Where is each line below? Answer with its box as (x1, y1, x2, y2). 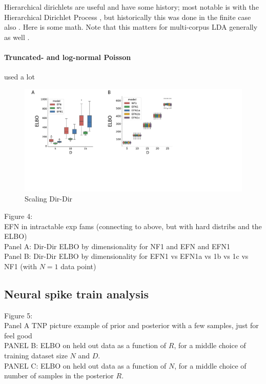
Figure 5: (4, 310, 33, 320)
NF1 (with (4, 260, 37, 271)
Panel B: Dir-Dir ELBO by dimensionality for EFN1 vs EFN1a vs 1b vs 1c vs (4, 251, 249, 261)
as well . (4, 31, 30, 42)
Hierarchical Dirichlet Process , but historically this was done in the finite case (4, 11, 251, 22)
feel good (4, 330, 32, 340)
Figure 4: (4, 210, 33, 221)
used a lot (4, 71, 35, 82)
